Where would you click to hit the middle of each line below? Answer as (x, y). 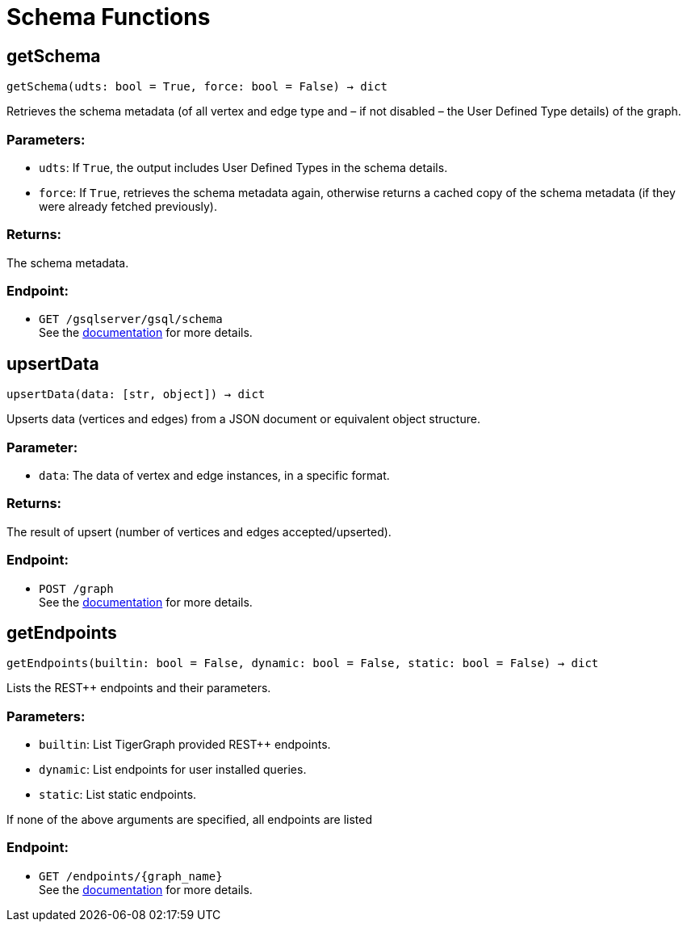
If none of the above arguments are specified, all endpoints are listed (189, 820)
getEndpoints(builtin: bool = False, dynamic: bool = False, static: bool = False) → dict (303, 663)
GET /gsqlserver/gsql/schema (131, 319)
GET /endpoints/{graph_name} (131, 876)
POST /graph (76, 588)
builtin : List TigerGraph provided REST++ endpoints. (185, 745)
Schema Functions (109, 17)
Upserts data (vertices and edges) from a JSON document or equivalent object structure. (243, 419)
